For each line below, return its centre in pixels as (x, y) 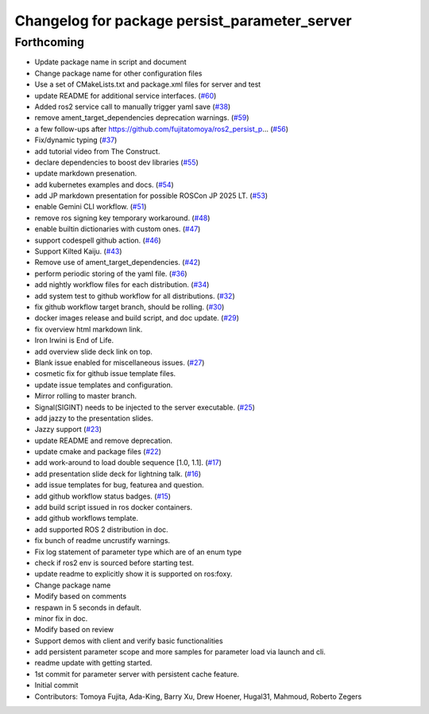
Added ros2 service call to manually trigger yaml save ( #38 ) (133, 107)
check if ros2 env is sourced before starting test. (114, 563)
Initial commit (56, 685)
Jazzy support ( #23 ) (68, 429)
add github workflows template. (87, 518)
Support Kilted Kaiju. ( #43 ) (78, 251)
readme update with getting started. (93, 663)
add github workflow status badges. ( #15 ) (102, 496)
